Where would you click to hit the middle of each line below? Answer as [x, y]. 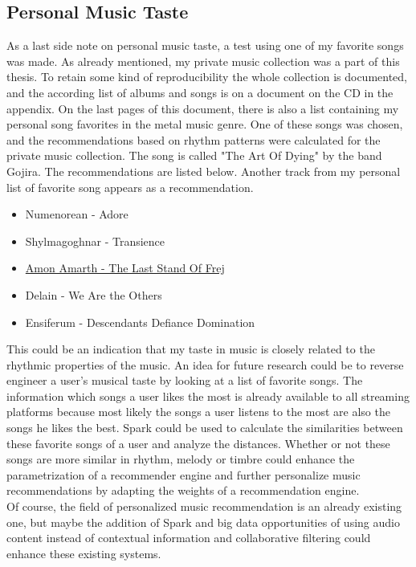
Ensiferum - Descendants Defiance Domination [140, 322]
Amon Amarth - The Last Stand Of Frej [125, 268]
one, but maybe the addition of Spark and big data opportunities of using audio [203, 522]
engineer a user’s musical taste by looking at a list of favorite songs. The [185, 380]
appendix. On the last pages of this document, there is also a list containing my [203, 108]
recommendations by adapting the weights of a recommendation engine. [183, 490]
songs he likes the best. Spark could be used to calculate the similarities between [205, 428]
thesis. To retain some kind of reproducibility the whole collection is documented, [207, 77]
